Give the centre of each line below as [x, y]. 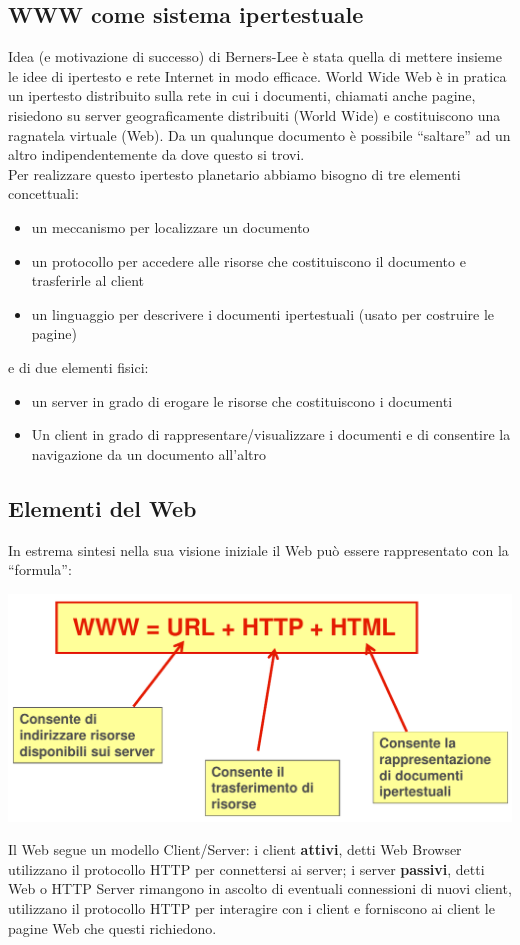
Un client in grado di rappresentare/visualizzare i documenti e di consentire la [271, 434]
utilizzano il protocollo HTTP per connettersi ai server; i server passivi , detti [246, 868]
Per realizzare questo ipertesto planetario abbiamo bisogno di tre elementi [234, 173]
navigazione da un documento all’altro [148, 453]
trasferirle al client [87, 280]
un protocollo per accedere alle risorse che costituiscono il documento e [248, 260]
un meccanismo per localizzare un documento [170, 226]
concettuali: [43, 193]
